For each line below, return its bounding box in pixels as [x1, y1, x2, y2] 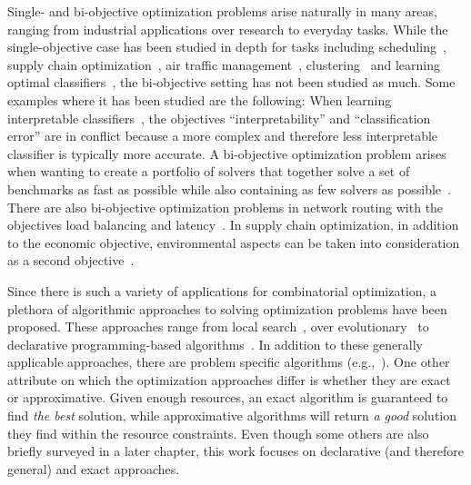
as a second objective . [7, 251, 135, 270]
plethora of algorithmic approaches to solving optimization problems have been [7, 299, 447, 318]
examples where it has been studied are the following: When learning [7, 90, 392, 109]
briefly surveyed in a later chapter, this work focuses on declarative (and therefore [7, 441, 464, 460]
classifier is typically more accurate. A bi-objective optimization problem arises [7, 144, 446, 163]
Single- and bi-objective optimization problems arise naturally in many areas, [7, 2, 437, 20]
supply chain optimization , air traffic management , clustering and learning [7, 54, 440, 74]
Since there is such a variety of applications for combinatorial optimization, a [7, 281, 437, 300]
